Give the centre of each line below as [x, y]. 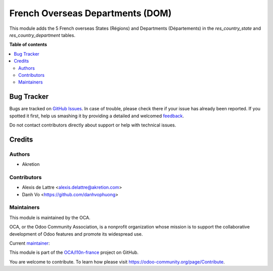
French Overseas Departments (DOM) [90, 13]
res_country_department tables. [42, 35]
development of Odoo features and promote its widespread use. [76, 234]
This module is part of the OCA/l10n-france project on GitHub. [74, 252]
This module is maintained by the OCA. [50, 217]
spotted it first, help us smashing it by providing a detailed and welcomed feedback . [97, 116]
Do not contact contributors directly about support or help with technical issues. [93, 125]
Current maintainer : [30, 243]
